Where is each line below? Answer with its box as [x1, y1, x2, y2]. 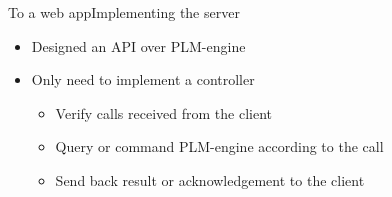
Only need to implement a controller [31, 69, 255, 90]
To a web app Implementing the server [8, 2, 240, 22]
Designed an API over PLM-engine [31, 35, 246, 56]
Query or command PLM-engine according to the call [55, 136, 384, 157]
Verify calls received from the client [55, 102, 272, 123]
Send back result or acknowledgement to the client [55, 169, 365, 190]
